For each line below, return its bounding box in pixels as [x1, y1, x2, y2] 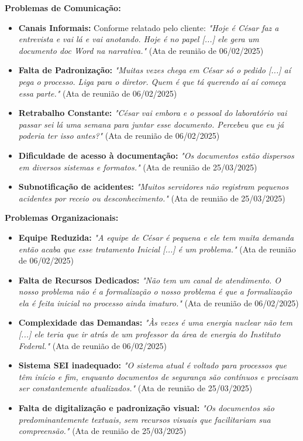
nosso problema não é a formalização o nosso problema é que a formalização [18, 285, 292, 298]
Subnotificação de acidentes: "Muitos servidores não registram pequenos [18, 180, 289, 193]
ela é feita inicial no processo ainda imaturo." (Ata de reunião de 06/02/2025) [18, 296, 299, 309]
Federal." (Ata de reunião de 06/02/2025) [18, 339, 167, 351]
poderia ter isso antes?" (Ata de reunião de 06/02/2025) [18, 129, 220, 142]
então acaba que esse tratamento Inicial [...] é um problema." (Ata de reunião [18, 242, 296, 255]
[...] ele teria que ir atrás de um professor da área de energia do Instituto [18, 328, 281, 340]
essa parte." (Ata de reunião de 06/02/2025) [18, 87, 177, 99]
